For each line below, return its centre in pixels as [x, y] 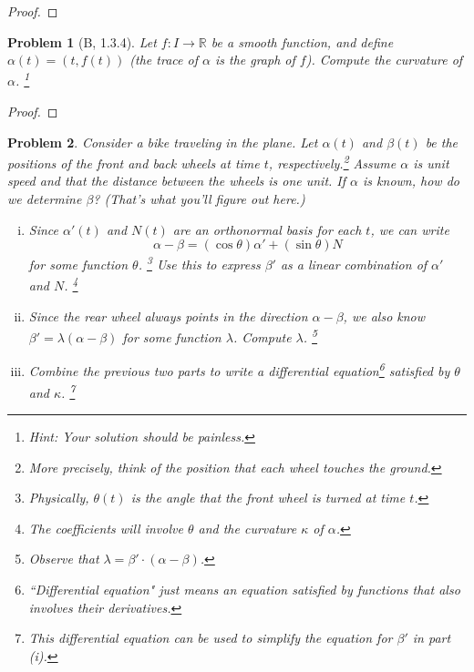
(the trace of [164, 60]
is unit [431, 163]
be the [442, 142]
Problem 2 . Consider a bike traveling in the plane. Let [163, 142]
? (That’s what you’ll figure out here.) [199, 199]
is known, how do [411, 181]
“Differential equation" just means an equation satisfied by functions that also [244, 590]
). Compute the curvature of [384, 60]
